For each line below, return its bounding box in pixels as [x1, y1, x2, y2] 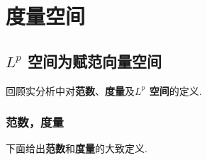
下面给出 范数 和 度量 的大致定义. [6, 141, 147, 156]
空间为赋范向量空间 [27, 50, 162, 72]
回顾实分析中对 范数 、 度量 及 [6, 83, 135, 98]
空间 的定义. [149, 83, 202, 98]
